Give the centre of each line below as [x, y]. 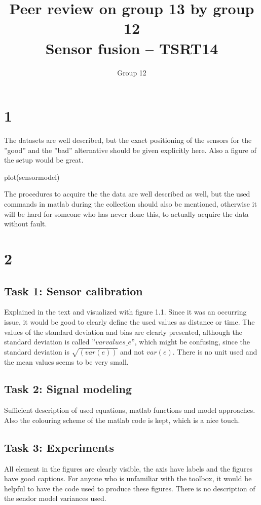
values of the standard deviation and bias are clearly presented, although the [123, 332]
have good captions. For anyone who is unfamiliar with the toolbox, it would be [128, 478]
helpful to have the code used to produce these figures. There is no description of [130, 488]
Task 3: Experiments [59, 447]
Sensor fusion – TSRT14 [132, 48]
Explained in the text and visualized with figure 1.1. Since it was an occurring [125, 312]
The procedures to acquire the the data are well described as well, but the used [127, 194]
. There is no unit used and [215, 351]
